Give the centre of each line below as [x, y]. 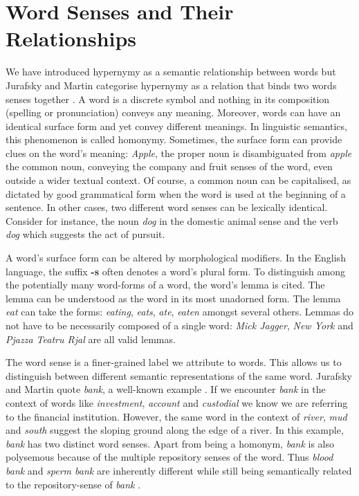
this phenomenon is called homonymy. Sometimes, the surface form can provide [174, 139]
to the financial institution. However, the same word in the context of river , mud [176, 416]
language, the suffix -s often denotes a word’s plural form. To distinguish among [175, 271]
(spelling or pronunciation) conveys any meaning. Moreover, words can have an [173, 112]
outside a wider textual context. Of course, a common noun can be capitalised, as [178, 180]
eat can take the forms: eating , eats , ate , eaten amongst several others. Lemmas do [179, 312]
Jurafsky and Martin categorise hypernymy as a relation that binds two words [171, 85]
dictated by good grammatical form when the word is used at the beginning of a [176, 193]
